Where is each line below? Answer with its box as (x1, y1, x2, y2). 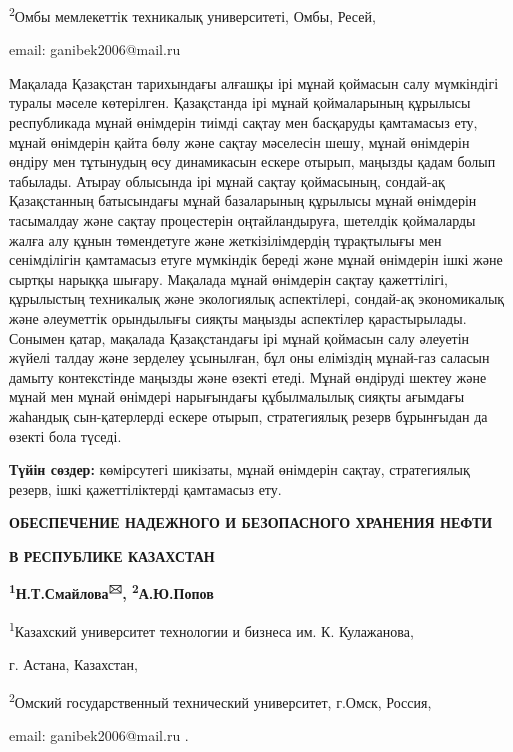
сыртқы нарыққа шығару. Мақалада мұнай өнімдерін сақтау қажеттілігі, (9, 268, 448, 289)
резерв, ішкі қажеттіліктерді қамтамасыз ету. (9, 478, 282, 499)
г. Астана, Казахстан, (9, 654, 138, 674)
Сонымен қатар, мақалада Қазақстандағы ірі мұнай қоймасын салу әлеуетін (9, 327, 470, 348)
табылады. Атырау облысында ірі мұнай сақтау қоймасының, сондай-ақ (9, 170, 445, 191)
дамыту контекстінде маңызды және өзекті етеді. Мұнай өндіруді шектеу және (9, 366, 487, 387)
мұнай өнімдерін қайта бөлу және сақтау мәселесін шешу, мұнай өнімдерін (9, 131, 470, 152)
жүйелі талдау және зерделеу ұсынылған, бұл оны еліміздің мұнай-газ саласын (9, 347, 490, 368)
